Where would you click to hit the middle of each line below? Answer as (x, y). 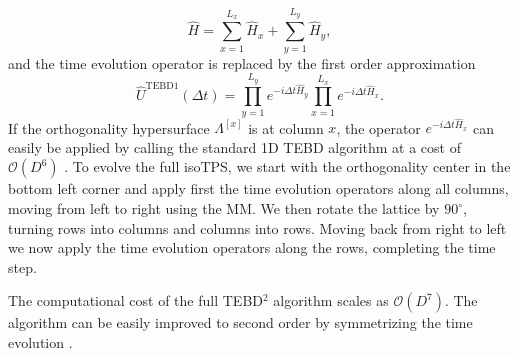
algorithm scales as (331, 300)
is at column (286, 127)
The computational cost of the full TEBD (135, 300)
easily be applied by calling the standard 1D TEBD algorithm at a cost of (234, 146)
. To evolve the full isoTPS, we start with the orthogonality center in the (287, 166)
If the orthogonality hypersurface (109, 127)
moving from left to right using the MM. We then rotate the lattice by (224, 208)
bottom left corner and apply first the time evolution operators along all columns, (258, 188)
